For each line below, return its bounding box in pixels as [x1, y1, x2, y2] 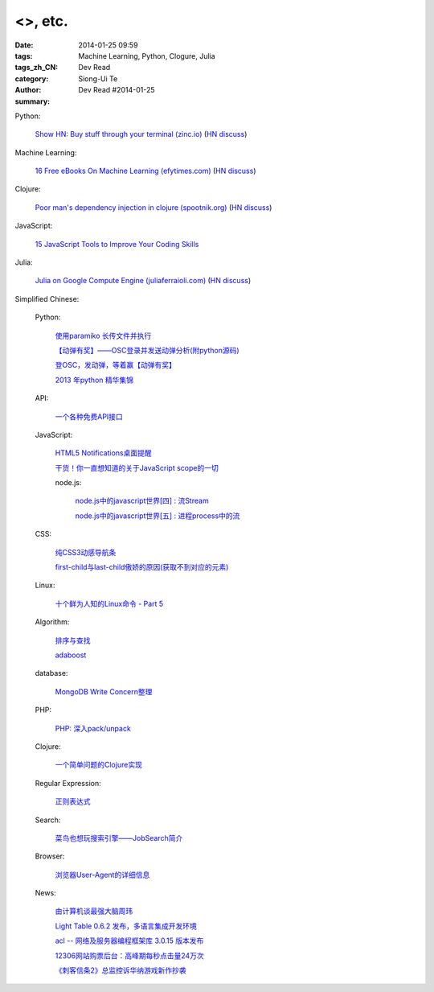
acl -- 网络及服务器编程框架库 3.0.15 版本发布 [55, 936, 204, 945]
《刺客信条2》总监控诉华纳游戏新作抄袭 [55, 965, 186, 975]
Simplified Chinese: [14, 294, 80, 303]
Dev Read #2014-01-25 [78, 85, 156, 95]
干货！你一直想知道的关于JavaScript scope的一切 [55, 463, 219, 472]
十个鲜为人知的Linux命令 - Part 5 [55, 599, 164, 608]
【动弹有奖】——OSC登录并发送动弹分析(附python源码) [55, 345, 240, 355]
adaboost [55, 650, 87, 660]
